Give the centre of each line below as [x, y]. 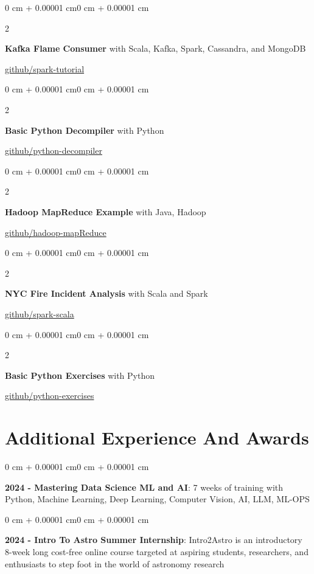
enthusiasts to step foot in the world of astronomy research [115, 563]
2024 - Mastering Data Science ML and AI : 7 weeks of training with [144, 487]
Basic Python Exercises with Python [80, 375]
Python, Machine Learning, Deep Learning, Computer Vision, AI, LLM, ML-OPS [157, 499]
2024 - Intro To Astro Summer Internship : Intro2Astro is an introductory [154, 540]
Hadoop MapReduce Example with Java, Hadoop [106, 211]
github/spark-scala [40, 313]
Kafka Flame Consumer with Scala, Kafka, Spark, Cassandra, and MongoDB [155, 48]
